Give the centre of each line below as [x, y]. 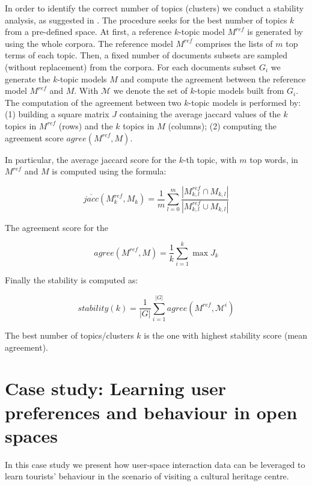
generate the [28, 78]
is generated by [275, 32]
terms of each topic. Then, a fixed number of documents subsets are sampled [146, 55]
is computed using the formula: [109, 171]
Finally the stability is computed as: [72, 280]
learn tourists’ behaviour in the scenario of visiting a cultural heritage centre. [147, 476]
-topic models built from [239, 91]
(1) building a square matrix [57, 114]
